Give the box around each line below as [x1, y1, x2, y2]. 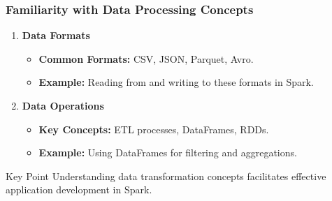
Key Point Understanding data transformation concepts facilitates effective [6, 168, 326, 183]
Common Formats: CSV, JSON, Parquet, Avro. [38, 51, 254, 66]
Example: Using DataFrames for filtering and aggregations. [38, 145, 297, 160]
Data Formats [22, 28, 90, 43]
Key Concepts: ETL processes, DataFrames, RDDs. [38, 121, 269, 136]
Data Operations [22, 98, 104, 112]
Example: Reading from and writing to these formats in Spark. [38, 75, 314, 89]
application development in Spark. [6, 182, 152, 197]
